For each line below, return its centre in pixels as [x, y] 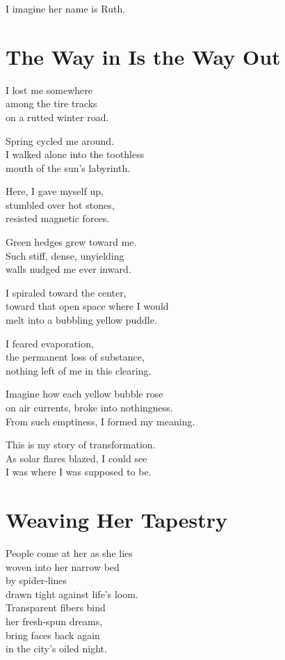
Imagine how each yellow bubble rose [84, 394]
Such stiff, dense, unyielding [65, 255]
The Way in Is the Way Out [143, 56]
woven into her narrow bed [63, 566]
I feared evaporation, [50, 343]
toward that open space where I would [87, 306]
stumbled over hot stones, [60, 204]
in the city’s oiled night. [56, 649]
